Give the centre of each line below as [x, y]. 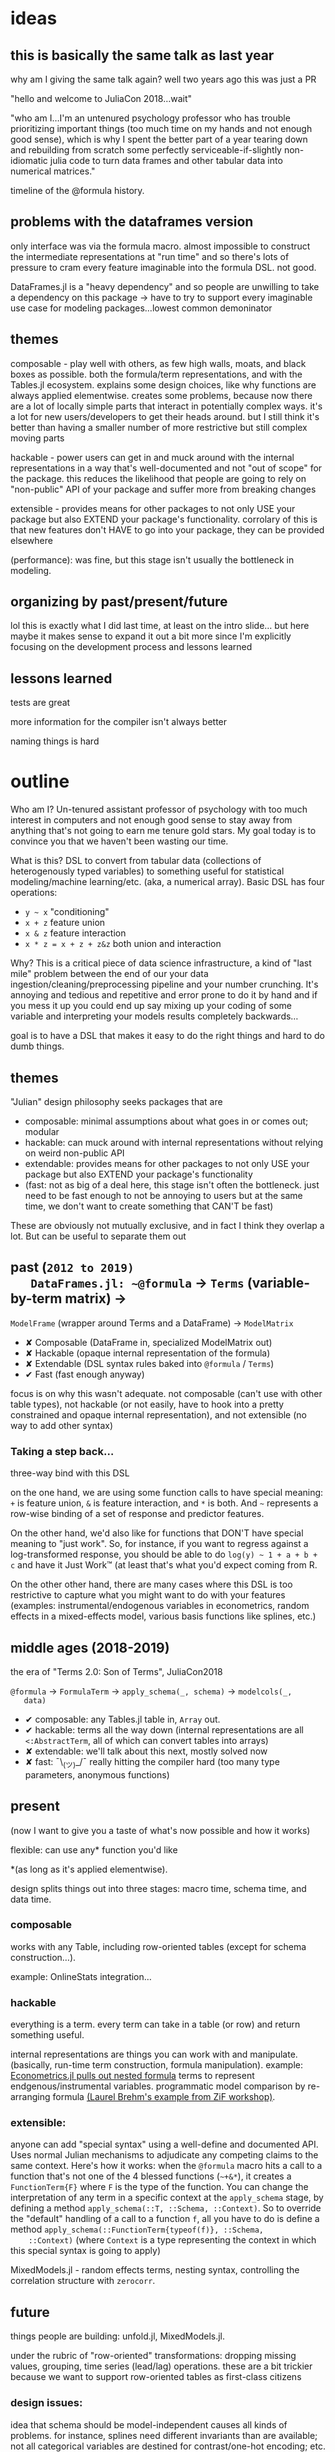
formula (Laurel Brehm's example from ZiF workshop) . [164, 2097]
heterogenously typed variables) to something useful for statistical [147, 871]
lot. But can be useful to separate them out [98, 1236]
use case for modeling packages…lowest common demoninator [141, 308]
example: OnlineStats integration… [81, 1976]
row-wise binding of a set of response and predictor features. [137, 1514]
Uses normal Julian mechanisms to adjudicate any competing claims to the [164, 2155]
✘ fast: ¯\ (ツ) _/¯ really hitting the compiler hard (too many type [152, 1762]
